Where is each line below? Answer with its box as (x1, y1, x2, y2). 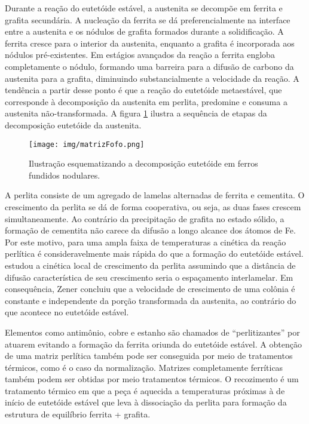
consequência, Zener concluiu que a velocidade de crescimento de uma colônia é (5, 282, 295, 295)
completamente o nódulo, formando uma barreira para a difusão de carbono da (5, 60, 294, 72)
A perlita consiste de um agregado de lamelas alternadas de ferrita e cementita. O (5, 189, 305, 201)
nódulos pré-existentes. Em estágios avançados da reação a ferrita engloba (5, 48, 275, 61)
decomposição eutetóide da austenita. (5, 118, 142, 131)
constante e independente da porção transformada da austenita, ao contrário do (5, 294, 296, 306)
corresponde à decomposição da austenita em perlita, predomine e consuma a (5, 95, 287, 107)
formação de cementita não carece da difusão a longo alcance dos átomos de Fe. (5, 224, 296, 236)
